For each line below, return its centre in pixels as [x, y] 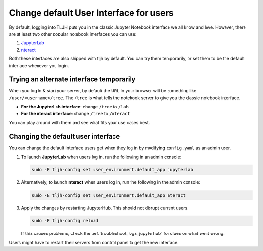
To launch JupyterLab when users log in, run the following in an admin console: [101, 157]
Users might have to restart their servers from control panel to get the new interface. [94, 242]
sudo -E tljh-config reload [65, 221]
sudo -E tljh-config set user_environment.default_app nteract [109, 195]
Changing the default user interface [65, 136]
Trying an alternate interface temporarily [72, 80]
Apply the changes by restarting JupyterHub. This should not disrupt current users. [105, 208]
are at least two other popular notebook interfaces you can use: [73, 34]
